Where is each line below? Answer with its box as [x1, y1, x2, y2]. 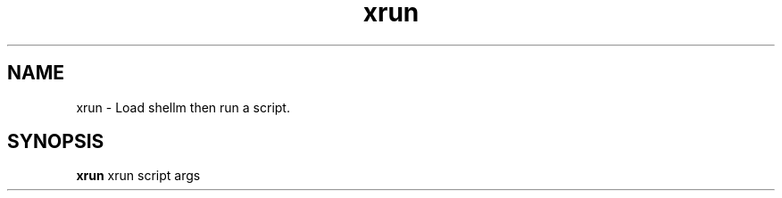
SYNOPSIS [7, 130, 104, 153]
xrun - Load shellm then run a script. [76, 99, 290, 115]
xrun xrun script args [76, 168, 201, 184]
